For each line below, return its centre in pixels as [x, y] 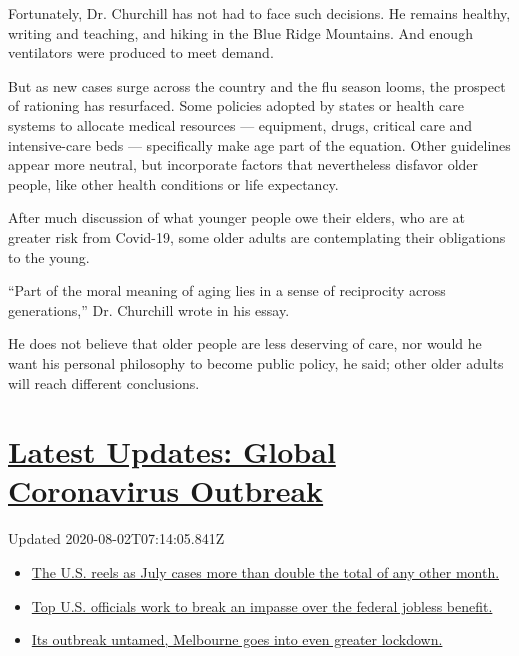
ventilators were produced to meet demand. [141, 52]
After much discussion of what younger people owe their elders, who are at [237, 217]
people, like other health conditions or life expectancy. [173, 183]
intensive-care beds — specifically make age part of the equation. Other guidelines [259, 144]
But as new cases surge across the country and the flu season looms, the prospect [257, 85]
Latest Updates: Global [172, 451]
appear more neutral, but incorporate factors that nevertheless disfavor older [243, 164]
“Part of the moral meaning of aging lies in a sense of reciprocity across [227, 290]
